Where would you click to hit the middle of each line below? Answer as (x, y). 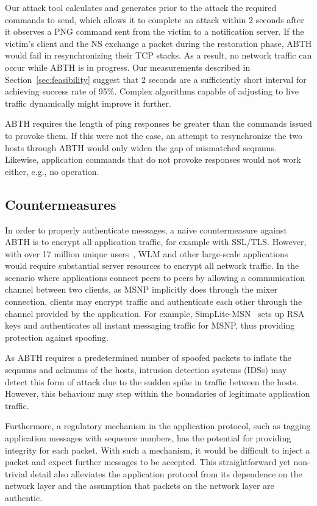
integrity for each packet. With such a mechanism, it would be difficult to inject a (158, 450)
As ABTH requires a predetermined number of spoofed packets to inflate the (148, 358)
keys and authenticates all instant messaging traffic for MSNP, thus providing (150, 325)
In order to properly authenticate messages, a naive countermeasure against (146, 230)
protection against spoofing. (57, 337)
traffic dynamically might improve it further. (88, 103)
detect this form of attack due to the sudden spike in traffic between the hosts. (152, 381)
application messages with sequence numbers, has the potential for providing (148, 438)
